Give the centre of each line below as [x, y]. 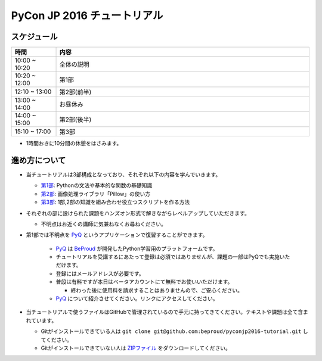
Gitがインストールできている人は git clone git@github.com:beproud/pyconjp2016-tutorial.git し [174, 331]
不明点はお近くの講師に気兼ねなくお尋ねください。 [103, 224]
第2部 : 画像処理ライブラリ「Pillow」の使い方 [96, 194]
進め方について [38, 160]
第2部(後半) [75, 120]
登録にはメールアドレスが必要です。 [100, 273]
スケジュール [34, 37]
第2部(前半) [75, 92]
